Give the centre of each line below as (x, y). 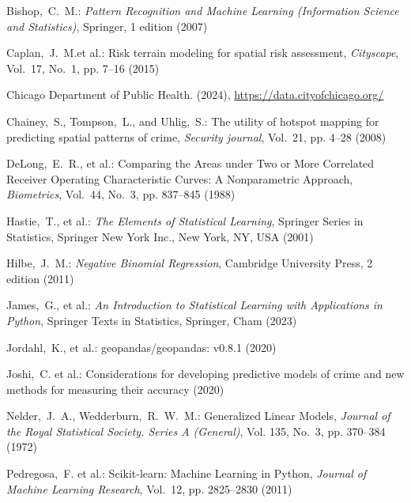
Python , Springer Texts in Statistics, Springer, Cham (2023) (152, 320)
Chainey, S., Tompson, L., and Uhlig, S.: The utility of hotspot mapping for (193, 121)
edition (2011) (40, 278)
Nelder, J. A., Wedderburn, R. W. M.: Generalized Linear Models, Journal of (198, 416)
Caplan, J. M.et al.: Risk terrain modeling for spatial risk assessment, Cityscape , (203, 53)
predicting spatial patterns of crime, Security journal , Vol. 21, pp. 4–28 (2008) (196, 136)
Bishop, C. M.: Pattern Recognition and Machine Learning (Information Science (203, 10)
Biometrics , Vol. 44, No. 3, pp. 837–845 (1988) (121, 194)
